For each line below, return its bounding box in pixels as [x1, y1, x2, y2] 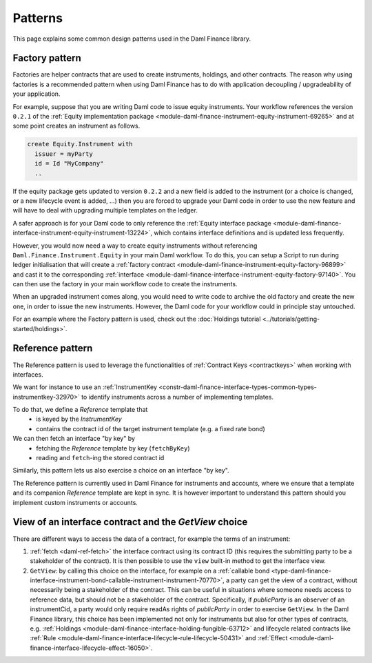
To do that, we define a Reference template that [12, 406, 148, 414]
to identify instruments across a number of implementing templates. [81, 393, 273, 401]
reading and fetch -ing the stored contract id [36, 454, 165, 462]
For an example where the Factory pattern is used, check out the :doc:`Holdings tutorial [12, 315, 261, 324]
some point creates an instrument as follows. [12, 121, 141, 130]
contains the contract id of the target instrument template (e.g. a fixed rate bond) [36, 424, 265, 433]
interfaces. [12, 370, 44, 379]
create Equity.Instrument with [27, 140, 134, 148]
